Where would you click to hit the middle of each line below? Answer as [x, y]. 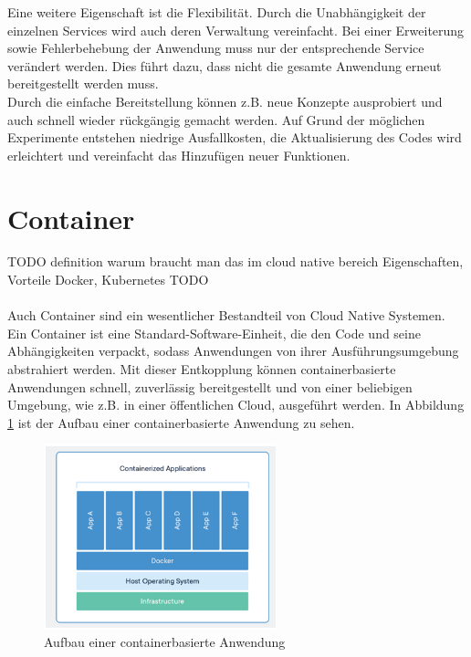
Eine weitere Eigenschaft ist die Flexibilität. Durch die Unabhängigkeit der [217, 12]
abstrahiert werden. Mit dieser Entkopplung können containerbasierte [202, 369]
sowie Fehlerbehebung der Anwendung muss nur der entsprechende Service [216, 48]
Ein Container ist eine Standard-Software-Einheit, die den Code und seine [214, 333]
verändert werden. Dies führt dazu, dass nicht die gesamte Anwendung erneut [225, 65]
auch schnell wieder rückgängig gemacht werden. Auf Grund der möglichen [216, 119]
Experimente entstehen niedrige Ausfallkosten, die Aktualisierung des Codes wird [235, 137]
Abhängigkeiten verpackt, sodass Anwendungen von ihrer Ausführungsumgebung [233, 351]
